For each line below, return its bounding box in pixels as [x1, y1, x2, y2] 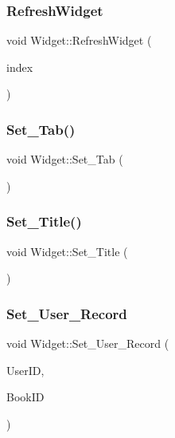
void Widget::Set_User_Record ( [6, 335, 169, 352]
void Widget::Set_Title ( [6, 243, 128, 259]
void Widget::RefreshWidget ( [6, 32, 152, 49]
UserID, [6, 361, 45, 378]
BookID [6, 389, 45, 405]
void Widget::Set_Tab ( [6, 151, 123, 168]
